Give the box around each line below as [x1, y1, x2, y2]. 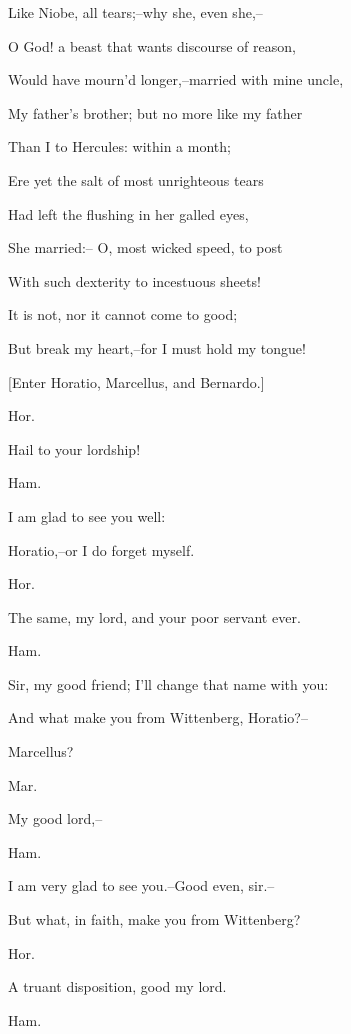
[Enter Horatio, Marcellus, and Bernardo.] [8, 371, 265, 392]
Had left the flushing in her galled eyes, [8, 203, 249, 224]
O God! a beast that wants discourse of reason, [8, 35, 296, 56]
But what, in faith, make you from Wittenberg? [8, 909, 301, 930]
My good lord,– [8, 808, 103, 829]
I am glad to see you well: [8, 505, 166, 526]
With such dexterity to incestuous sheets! [8, 270, 261, 291]
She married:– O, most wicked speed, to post [8, 237, 283, 258]
